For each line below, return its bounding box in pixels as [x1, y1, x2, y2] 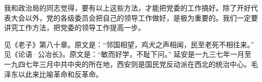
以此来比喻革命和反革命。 [18, 68, 103, 79]
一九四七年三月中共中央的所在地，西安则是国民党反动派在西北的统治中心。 [4, 58, 251, 69]
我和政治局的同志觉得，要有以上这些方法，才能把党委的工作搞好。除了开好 [4, 3, 251, 13]
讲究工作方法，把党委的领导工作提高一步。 [4, 22, 145, 33]
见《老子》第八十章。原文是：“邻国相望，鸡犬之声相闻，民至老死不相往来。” [4, 39, 254, 49]
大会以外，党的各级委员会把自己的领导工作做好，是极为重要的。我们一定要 [11, 12, 258, 23]
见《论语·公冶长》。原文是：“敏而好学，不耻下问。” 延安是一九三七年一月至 [4, 49, 251, 59]
